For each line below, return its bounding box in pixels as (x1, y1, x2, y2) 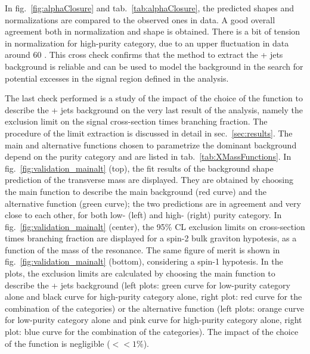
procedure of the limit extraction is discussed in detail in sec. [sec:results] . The (5, 126, 293, 139)
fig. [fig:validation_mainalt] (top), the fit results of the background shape (5, 162, 274, 174)
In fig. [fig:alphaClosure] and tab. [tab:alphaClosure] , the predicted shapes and (5, 2, 294, 14)
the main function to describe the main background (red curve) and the (5, 185, 266, 197)
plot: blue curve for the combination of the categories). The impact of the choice (5, 325, 299, 338)
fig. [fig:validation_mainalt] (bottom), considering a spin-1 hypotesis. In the (5, 255, 283, 268)
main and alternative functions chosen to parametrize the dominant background (5, 138, 297, 151)
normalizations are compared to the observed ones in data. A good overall (5, 13, 275, 26)
